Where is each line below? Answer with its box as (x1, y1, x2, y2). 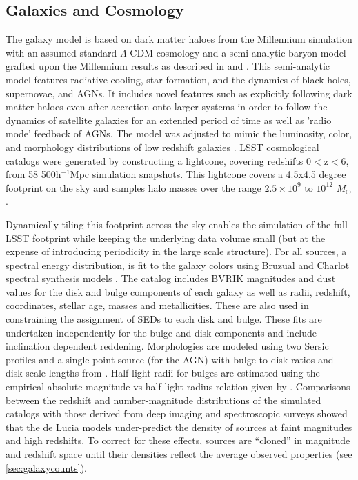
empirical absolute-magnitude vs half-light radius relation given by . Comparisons (6, 379, 350, 394)
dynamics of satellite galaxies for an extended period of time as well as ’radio (6, 112, 332, 127)
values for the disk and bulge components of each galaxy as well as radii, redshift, (6, 284, 350, 299)
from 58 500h (6, 167, 61, 181)
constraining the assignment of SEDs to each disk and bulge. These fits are (6, 312, 322, 326)
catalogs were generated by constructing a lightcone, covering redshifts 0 (6, 153, 312, 168)
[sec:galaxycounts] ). (6, 460, 87, 474)
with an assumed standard (6, 45, 117, 59)
